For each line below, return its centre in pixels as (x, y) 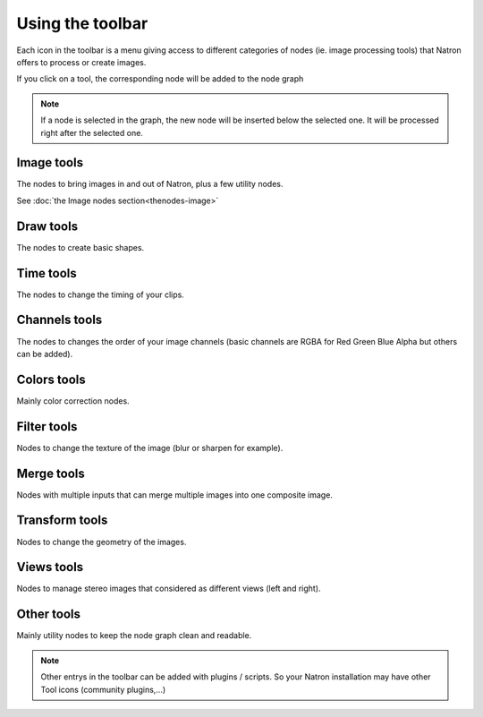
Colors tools (51, 379)
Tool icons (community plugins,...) (103, 689)
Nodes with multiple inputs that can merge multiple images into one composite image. (174, 495)
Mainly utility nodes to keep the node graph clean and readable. (134, 636)
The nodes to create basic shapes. (80, 247)
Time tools (47, 273)
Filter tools (47, 427)
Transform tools (62, 521)
